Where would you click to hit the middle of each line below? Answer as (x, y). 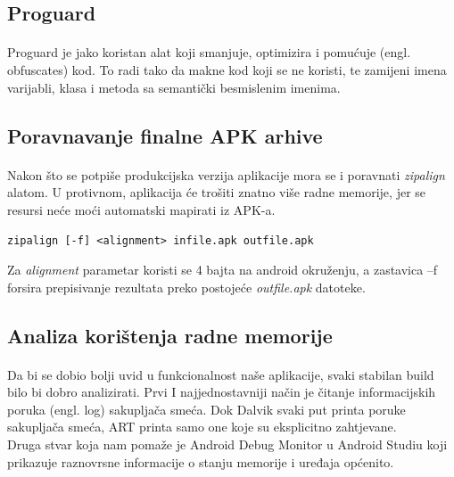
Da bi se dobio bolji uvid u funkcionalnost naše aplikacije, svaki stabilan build (221, 374)
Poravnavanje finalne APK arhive (165, 135)
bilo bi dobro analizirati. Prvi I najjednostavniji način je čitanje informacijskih (222, 392)
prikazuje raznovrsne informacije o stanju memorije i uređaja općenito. (201, 461)
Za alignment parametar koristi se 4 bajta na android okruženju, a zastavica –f (223, 269)
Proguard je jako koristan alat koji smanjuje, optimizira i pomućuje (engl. (209, 52)
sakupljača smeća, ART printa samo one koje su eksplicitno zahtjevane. (202, 427)
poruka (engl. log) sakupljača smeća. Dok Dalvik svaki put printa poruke (206, 409)
